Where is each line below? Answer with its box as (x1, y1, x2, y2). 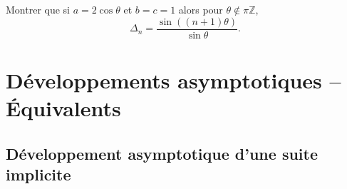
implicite (6, 163, 71, 185)
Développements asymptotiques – (6, 65, 341, 94)
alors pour (178, 2, 223, 16)
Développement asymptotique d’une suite (6, 142, 318, 164)
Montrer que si (6, 2, 70, 16)
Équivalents (6, 93, 121, 123)
